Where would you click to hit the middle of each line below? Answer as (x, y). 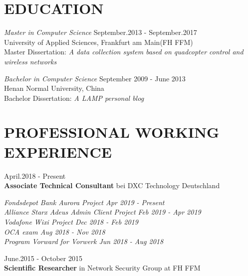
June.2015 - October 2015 (43, 258)
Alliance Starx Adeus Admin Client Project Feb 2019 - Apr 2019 (103, 212)
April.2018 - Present (35, 175)
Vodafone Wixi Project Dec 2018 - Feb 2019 (71, 221)
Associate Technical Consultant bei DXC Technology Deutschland (112, 185)
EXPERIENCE (58, 151)
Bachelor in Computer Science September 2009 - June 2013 (95, 78)
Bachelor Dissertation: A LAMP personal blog (74, 98)
